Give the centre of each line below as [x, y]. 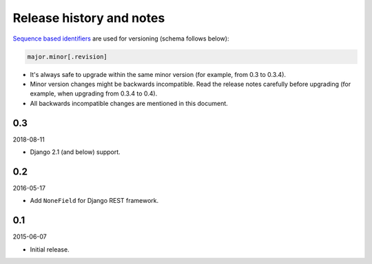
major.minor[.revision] [68, 56]
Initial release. [50, 249]
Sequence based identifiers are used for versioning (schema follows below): [121, 38]
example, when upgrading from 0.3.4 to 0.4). [94, 93]
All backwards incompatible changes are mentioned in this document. [129, 103]
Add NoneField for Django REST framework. [94, 201]
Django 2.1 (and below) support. [75, 152]
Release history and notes [89, 18]
